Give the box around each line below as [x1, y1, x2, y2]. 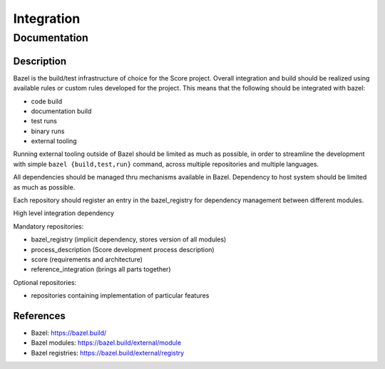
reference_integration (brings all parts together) [31, 265, 171, 274]
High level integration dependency [13, 209, 114, 217]
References [13, 310, 66, 322]
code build [31, 97, 63, 105]
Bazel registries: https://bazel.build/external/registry [31, 348, 185, 357]
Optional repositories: [13, 278, 77, 286]
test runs [31, 117, 57, 125]
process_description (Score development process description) [31, 245, 215, 254]
